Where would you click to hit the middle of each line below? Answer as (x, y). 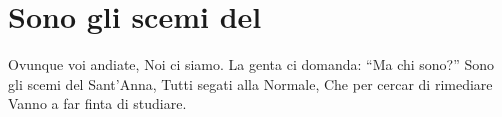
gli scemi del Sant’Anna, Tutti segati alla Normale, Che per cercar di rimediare (250, 83)
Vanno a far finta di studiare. (97, 103)
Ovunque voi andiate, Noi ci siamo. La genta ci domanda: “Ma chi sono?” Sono (251, 64)
